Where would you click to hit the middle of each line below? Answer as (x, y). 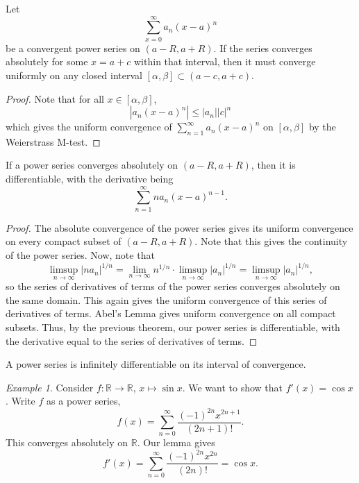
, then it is (273, 165)
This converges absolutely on (67, 442)
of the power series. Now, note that (80, 254)
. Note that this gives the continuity (271, 241)
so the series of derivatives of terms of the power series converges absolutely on (173, 286)
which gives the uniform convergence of (89, 127)
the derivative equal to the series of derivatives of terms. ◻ (132, 340)
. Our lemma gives (176, 442)
